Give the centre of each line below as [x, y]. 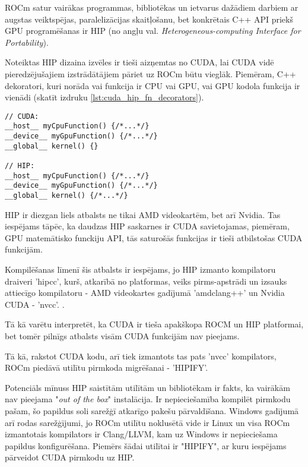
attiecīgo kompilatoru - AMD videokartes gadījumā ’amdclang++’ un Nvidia [145, 293]
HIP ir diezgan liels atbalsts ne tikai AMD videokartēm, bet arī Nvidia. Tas [143, 214]
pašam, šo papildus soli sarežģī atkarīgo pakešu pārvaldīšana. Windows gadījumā [152, 410]
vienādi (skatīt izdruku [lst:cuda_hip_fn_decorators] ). [104, 97]
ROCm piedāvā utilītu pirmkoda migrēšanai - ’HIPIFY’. [107, 367]
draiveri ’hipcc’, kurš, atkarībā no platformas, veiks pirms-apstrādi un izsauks [146, 281]
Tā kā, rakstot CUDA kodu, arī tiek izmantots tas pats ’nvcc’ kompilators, [141, 356]
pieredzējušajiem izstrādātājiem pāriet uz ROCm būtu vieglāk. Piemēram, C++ [150, 73]
